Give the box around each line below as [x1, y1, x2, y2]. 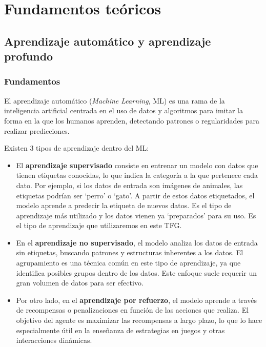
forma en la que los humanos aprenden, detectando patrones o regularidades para [4, 115, 259, 126]
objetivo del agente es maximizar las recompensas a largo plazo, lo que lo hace [16, 315, 262, 325]
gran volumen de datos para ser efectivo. [16, 277, 144, 288]
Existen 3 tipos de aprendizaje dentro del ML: [4, 142, 149, 153]
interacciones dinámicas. [16, 335, 92, 345]
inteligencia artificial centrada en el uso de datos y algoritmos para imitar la [4, 105, 243, 116]
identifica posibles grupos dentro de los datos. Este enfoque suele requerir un [16, 267, 257, 278]
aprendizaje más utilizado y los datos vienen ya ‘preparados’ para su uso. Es [16, 210, 256, 220]
